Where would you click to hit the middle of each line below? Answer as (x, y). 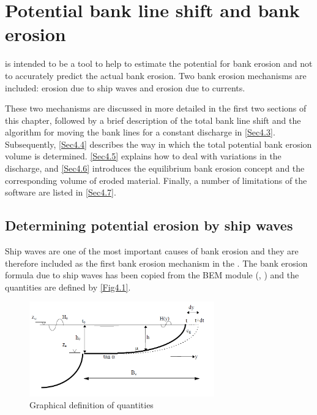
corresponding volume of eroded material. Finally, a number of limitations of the (156, 180)
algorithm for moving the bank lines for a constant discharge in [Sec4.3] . (140, 132)
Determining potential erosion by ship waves (149, 225)
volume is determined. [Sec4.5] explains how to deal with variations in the (143, 156)
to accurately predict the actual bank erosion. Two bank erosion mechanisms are (156, 75)
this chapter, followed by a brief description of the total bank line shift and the (153, 120)
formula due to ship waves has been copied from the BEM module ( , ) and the (152, 275)
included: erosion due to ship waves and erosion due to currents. (125, 87)
